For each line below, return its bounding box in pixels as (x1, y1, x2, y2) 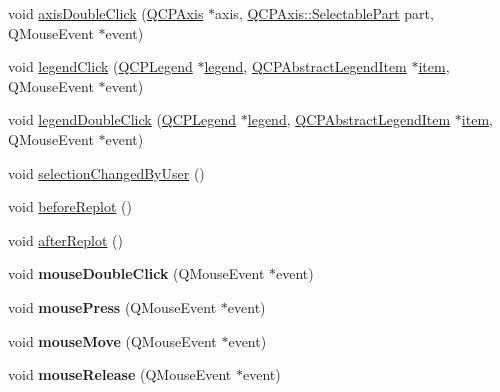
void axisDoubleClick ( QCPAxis (8, 3, 204, 23)
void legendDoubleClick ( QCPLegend (8, 109, 237, 130)
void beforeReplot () (8, 196, 132, 217)
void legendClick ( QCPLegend (8, 56, 193, 77)
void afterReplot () (8, 229, 123, 250)
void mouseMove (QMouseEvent (8, 330, 217, 351)
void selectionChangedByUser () (8, 162, 205, 183)
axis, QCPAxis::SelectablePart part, (215, 3, 434, 23)
